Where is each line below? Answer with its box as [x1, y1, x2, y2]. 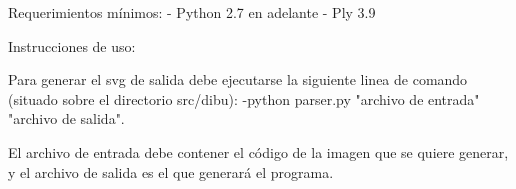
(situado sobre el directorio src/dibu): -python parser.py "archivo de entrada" [8, 88, 480, 109]
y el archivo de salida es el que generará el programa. [8, 161, 334, 182]
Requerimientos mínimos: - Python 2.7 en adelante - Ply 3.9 [8, 2, 376, 22]
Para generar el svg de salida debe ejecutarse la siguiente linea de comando [8, 69, 468, 90]
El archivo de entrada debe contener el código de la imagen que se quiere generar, [8, 141, 509, 162]
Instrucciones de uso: [8, 35, 136, 56]
